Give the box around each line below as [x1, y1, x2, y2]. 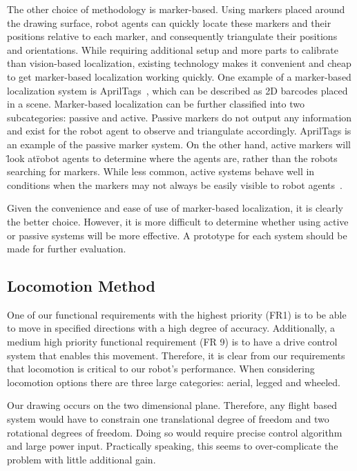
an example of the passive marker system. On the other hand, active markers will [7, 137, 351, 151]
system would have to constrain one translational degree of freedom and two [7, 412, 329, 426]
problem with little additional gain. [7, 452, 156, 466]
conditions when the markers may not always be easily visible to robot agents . [7, 177, 342, 192]
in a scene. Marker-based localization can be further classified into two [7, 97, 305, 111]
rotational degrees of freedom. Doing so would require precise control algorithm [7, 425, 342, 439]
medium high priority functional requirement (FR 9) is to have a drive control [7, 334, 338, 349]
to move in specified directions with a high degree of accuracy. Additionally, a [7, 321, 336, 335]
